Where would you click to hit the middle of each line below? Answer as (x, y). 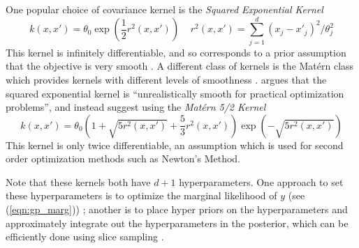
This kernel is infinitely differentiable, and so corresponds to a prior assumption (176, 52)
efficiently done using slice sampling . (85, 237)
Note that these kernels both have (78, 181)
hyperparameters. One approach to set (261, 181)
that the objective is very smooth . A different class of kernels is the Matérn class (180, 66)
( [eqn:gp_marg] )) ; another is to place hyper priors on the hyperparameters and (177, 209)
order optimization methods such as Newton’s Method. (123, 158)
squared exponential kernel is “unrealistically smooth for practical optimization (175, 93)
